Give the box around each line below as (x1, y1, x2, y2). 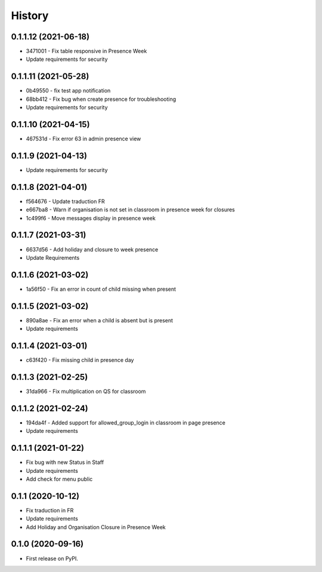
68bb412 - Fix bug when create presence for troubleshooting (26, 96, 177, 103)
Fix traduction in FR (26, 506, 74, 513)
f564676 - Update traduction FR (26, 198, 105, 205)
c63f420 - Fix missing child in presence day (26, 356, 134, 364)
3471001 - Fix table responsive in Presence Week (26, 48, 147, 55)
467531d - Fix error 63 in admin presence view (26, 135, 141, 143)
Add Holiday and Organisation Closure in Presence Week (26, 523, 166, 531)
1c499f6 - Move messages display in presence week (26, 214, 156, 222)
